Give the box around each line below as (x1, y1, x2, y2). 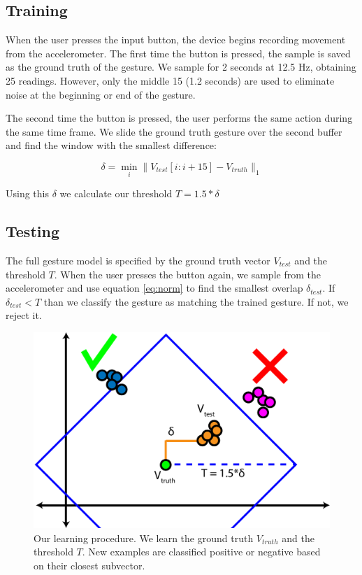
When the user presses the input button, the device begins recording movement (6, 32, 346, 47)
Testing (6, 220, 59, 242)
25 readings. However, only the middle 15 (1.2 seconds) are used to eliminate (6, 73, 335, 87)
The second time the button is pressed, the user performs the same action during (6, 111, 353, 125)
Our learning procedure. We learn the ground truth (34, 530, 254, 545)
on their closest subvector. (34, 558, 145, 573)
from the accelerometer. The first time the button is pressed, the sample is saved (6, 45, 351, 60)
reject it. (6, 308, 42, 322)
